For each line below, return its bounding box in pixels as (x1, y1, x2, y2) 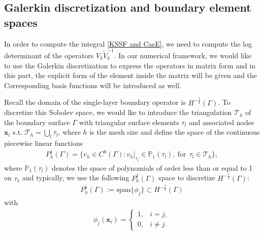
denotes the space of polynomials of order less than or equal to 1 (52, 162, 253, 173)
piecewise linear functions (4, 138, 83, 148)
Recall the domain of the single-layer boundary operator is (4, 97, 186, 107)
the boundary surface (4, 116, 70, 127)
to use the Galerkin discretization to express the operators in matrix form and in (4, 60, 256, 70)
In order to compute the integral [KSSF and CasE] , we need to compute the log (4, 38, 252, 49)
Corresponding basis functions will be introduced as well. (4, 80, 181, 90)
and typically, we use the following (22, 172, 129, 183)
